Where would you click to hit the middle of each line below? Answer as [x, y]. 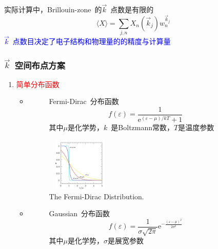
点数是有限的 [132, 9]
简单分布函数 [38, 84]
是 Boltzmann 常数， [143, 127]
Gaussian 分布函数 [80, 213]
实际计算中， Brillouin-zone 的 [53, 9]
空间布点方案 [40, 65]
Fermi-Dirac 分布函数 [84, 101]
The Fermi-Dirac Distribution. [96, 196]
